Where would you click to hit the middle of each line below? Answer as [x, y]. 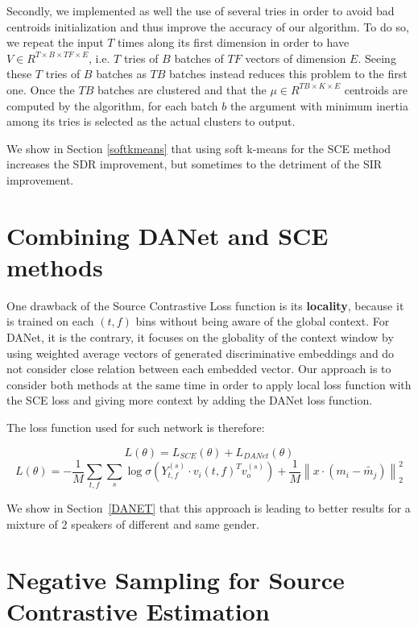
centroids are [376, 89]
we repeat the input [55, 42]
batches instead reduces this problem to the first [288, 74]
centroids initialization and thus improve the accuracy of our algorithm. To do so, [208, 26]
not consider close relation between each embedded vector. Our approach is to [199, 369]
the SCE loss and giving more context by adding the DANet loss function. [190, 400]
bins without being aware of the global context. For [263, 321]
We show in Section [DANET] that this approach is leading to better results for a [209, 508]
